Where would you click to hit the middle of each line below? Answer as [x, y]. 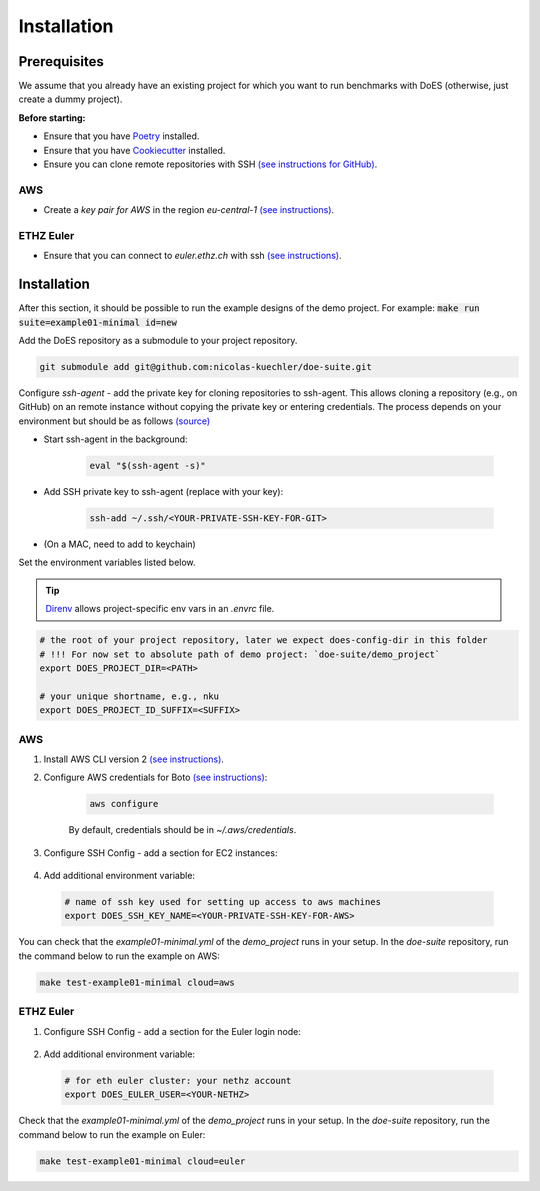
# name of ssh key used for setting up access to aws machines [223, 902]
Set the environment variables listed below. [107, 562]
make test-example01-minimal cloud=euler [142, 1161]
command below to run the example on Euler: [112, 1134]
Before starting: [52, 117]
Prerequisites [61, 61]
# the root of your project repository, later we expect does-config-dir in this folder [264, 640]
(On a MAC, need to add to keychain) [120, 544]
